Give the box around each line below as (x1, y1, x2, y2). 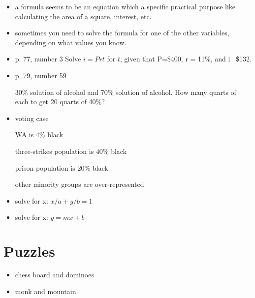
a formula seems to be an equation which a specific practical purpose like (15, 1, 236, 11)
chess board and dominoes (15, 269, 94, 280)
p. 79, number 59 (15, 70, 66, 80)
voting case (15, 113, 49, 123)
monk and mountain (15, 286, 76, 296)
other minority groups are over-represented (15, 179, 144, 189)
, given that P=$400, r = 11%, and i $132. (120, 54, 252, 64)
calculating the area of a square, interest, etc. (15, 11, 152, 21)
